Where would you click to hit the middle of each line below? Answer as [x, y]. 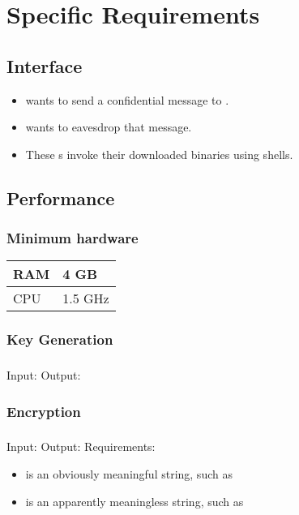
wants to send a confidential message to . [127, 99]
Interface [45, 65]
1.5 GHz [86, 298]
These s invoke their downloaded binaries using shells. [159, 154]
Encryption [44, 411]
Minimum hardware [73, 238]
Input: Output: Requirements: [81, 446]
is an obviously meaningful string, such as [129, 474]
